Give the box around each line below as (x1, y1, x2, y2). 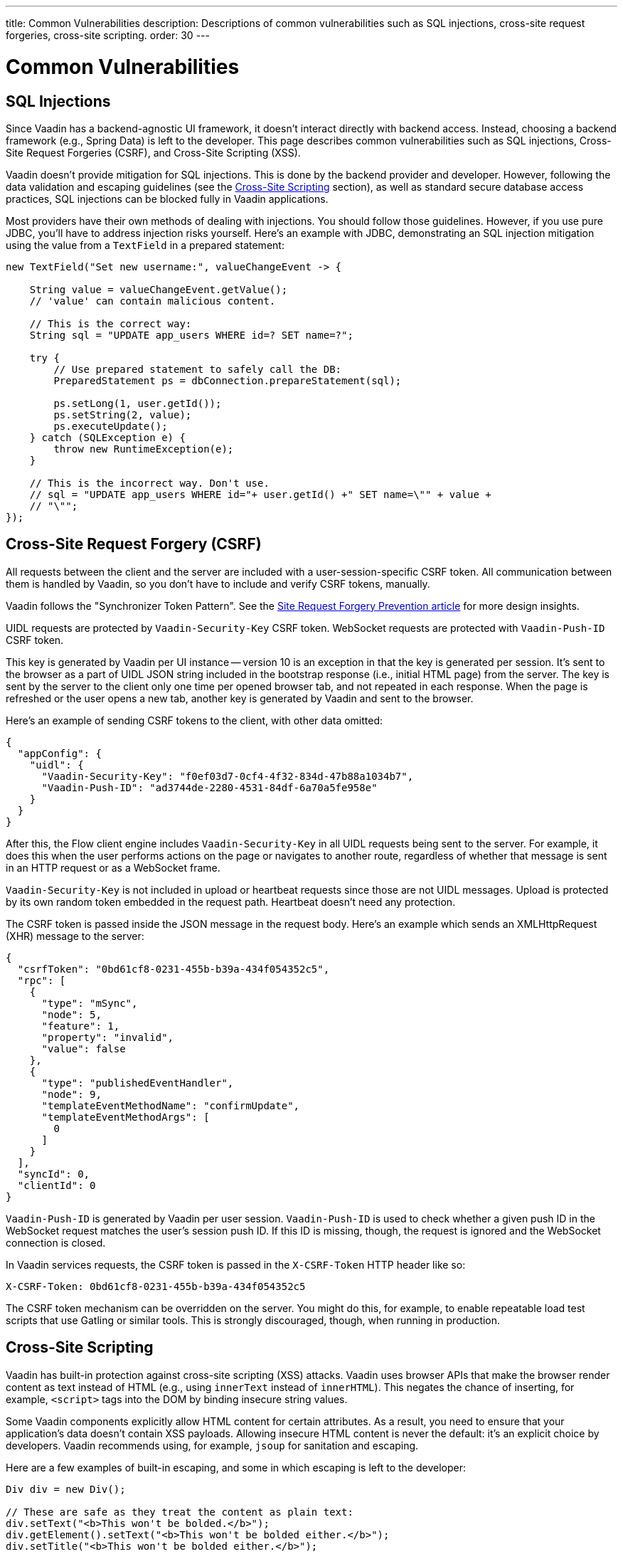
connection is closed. (6, 1236, 106, 1249)
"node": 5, (41, 1008, 102, 1020)
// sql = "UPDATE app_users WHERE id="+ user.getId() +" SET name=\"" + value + (29, 488, 491, 500)
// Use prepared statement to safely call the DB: (53, 363, 342, 375)
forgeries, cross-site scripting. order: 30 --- (6, 29, 210, 41)
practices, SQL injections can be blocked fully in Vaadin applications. (6, 192, 329, 205)
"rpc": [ (17, 974, 66, 986)
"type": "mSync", (41, 997, 138, 1009)
